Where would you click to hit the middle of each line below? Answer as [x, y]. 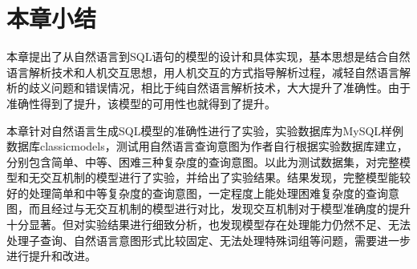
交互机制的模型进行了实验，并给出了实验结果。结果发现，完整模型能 [219, 177]
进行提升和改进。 [51, 256]
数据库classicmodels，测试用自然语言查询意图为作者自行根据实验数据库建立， [207, 146]
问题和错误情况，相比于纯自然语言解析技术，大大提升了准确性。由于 [231, 88]
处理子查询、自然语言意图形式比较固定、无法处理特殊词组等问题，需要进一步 [208, 240]
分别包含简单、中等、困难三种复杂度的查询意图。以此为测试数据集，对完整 [203, 161]
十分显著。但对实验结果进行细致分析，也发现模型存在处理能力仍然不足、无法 [208, 225]
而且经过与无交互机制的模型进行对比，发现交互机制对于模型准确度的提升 [219, 209]
